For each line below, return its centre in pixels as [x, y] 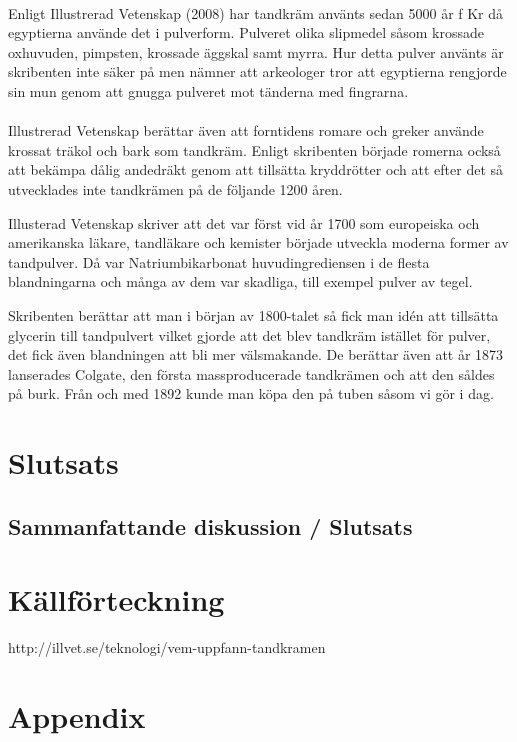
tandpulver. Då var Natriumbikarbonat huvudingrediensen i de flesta [219, 261]
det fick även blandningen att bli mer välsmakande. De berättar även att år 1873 [256, 354]
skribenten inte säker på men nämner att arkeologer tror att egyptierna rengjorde [257, 71]
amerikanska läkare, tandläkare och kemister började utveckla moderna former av [258, 242]
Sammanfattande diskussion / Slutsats [210, 525]
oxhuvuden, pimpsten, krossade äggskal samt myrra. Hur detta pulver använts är [256, 51]
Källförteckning [116, 599]
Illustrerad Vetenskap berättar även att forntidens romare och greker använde [246, 130]
